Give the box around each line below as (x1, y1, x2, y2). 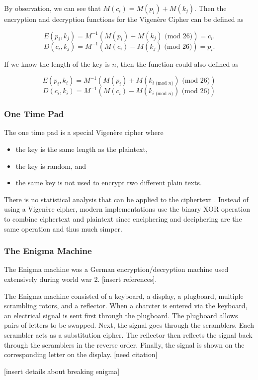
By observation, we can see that (4, 3, 101, 13)
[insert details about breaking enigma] (4, 366, 120, 376)
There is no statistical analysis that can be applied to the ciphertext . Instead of (4, 194, 249, 204)
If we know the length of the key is (4, 58, 110, 69)
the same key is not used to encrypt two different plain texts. (15, 177, 202, 188)
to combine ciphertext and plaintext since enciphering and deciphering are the (4, 213, 242, 224)
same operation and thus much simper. (4, 223, 122, 234)
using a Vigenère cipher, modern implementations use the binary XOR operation (4, 204, 250, 214)
